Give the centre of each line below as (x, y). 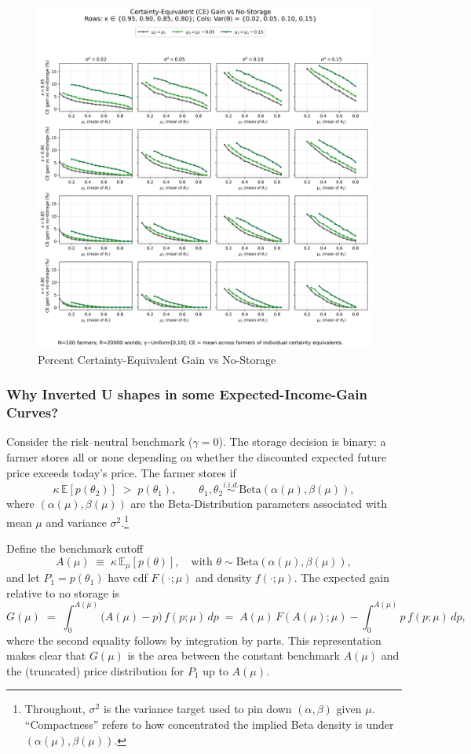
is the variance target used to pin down (197, 709)
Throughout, (55, 709)
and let (23, 577)
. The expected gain (342, 577)
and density (224, 577)
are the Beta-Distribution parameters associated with (259, 504)
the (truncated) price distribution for (95, 670)
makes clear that (46, 655)
